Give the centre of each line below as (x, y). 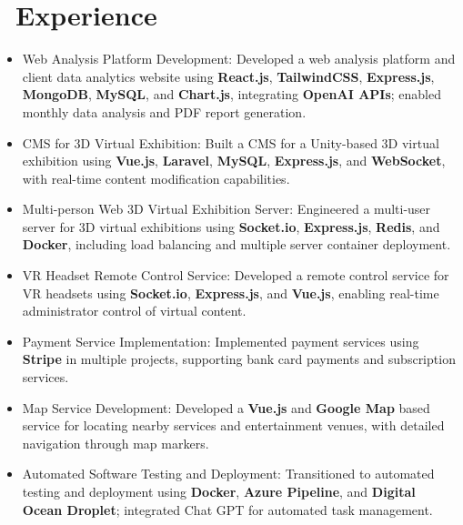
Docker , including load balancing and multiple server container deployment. (237, 244)
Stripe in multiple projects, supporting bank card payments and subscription (239, 359)
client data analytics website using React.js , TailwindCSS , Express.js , (228, 76)
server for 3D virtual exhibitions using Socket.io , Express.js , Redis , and (231, 226)
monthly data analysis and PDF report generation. (164, 111)
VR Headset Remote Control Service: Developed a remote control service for (236, 275)
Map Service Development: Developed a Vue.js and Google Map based (226, 407)
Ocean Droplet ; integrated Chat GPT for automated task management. (227, 509)
